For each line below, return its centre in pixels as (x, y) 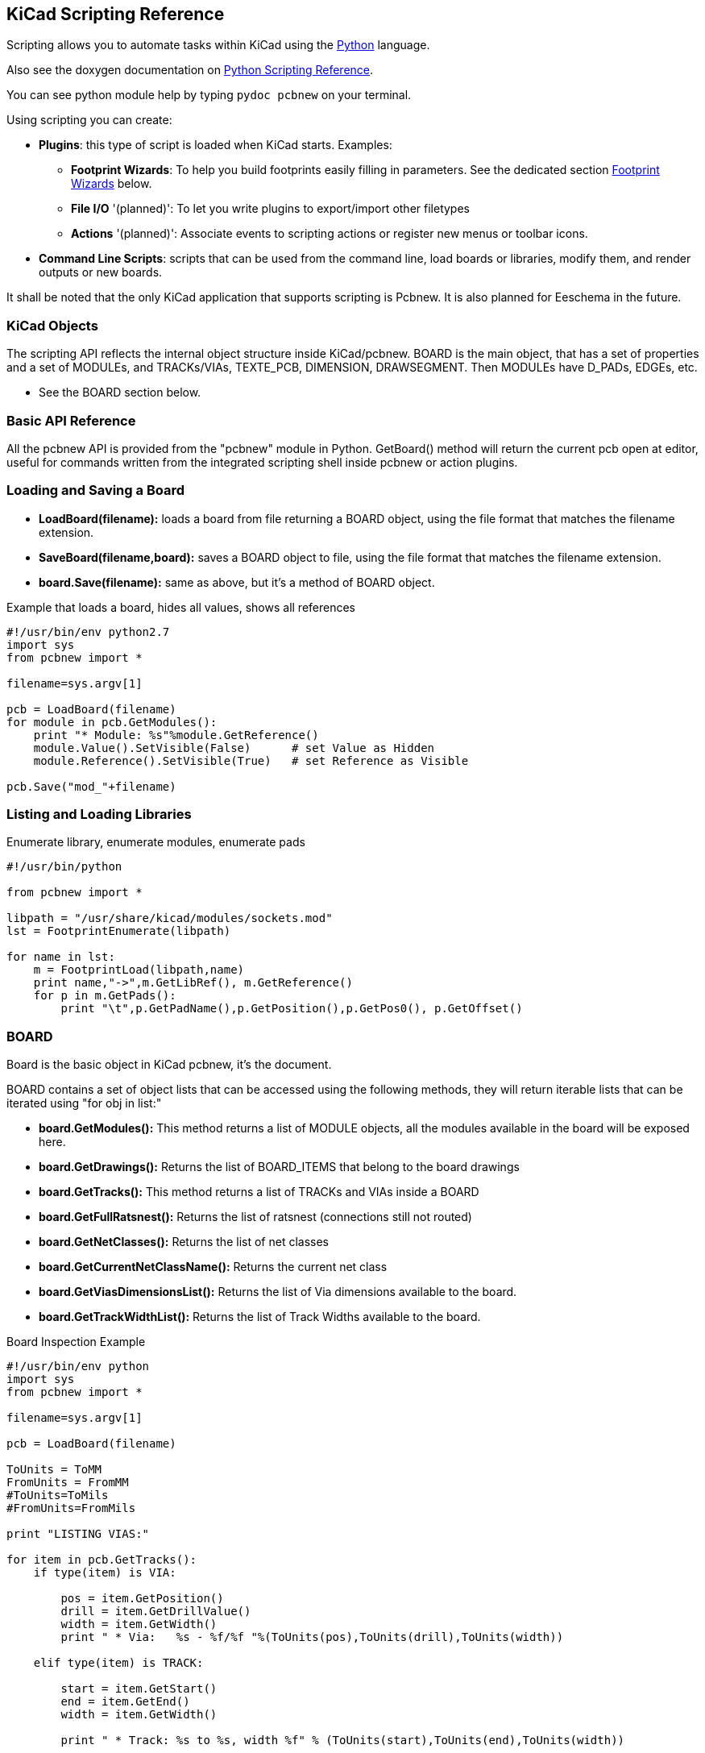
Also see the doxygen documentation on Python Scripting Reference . (190, 70)
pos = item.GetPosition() (142, 1599)
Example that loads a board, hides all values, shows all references (181, 607)
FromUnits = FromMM (68, 1483)
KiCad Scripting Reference (116, 14)
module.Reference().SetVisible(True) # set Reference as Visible (251, 760)
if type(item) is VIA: (105, 1573)
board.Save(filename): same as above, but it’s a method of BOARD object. (237, 582)
